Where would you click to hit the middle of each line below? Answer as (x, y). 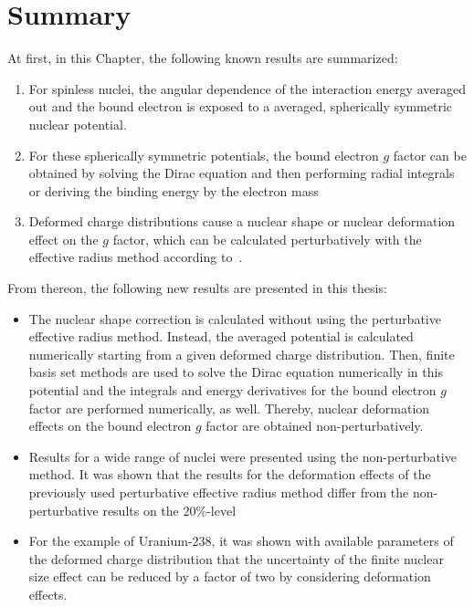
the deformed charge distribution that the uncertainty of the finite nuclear (236, 558)
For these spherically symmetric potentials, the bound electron (204, 155)
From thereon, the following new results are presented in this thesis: (197, 288)
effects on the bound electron (110, 426)
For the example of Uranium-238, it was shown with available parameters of (241, 541)
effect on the (63, 239)
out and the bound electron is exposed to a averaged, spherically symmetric (241, 106)
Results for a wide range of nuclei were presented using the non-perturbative (242, 456)
